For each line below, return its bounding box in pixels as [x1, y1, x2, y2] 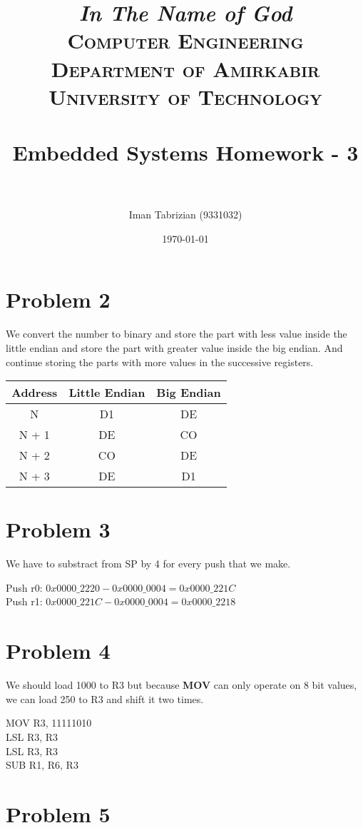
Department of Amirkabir [51, 54, 320, 83]
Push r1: [6, 594, 43, 609]
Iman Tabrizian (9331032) [128, 207, 242, 222]
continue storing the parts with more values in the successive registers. [6, 354, 314, 369]
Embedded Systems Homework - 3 [12, 138, 359, 167]
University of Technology [48, 81, 322, 111]
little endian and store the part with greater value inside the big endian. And [6, 340, 343, 355]
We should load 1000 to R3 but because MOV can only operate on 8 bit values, [6, 677, 357, 692]
